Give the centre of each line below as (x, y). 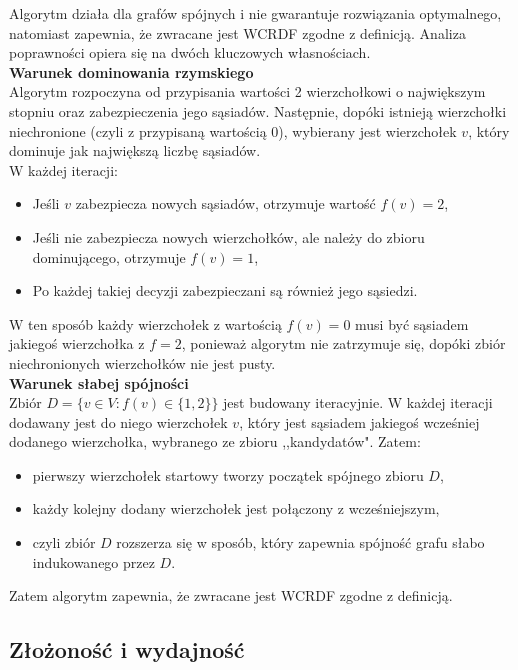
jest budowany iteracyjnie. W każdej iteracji (358, 402)
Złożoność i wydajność (127, 649)
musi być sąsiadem (412, 323)
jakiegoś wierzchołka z (77, 343)
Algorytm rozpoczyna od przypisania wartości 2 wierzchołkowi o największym (247, 91)
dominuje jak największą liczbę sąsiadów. (135, 150)
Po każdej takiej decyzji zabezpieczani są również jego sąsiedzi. (225, 290)
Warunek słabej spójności (99, 382)
